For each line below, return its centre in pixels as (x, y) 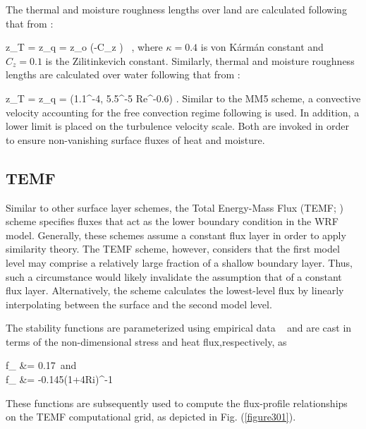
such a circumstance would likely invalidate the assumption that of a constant (174, 276)
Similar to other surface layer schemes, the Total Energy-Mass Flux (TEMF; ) (175, 207)
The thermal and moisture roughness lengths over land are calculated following (176, 9)
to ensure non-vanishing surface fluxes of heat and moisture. (135, 139)
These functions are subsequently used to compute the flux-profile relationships (177, 403)
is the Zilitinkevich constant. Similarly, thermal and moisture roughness (200, 60)
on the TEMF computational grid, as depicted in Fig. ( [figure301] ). (151, 417)
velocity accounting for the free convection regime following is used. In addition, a (183, 112)
